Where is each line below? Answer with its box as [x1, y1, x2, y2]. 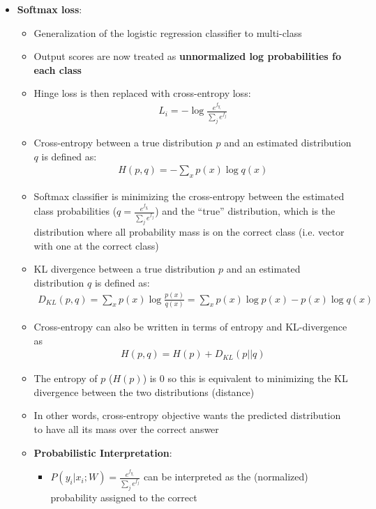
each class [33, 62, 82, 77]
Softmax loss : [17, 2, 82, 16]
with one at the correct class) [33, 238, 159, 252]
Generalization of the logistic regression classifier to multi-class [33, 25, 302, 40]
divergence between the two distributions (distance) [33, 384, 255, 399]
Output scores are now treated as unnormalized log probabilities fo [33, 49, 341, 63]
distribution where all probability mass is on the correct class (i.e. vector [33, 224, 345, 238]
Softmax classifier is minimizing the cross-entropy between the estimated [33, 189, 345, 204]
